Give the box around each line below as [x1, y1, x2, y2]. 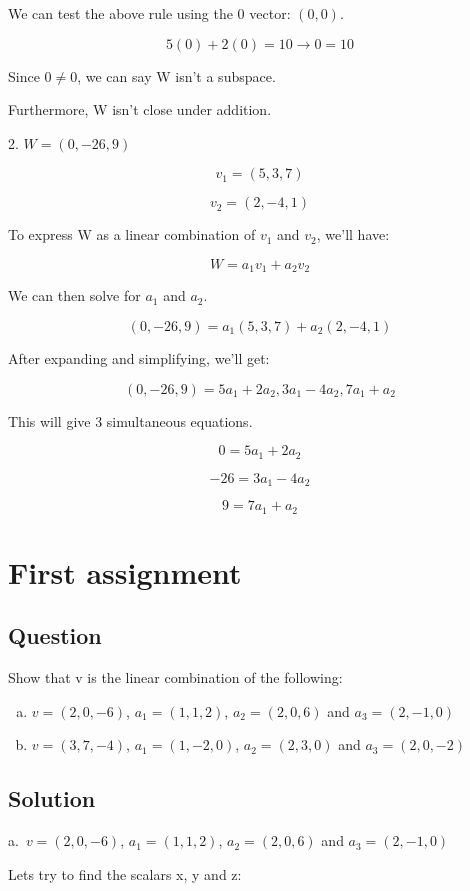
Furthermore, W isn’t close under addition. [8, 99, 272, 120]
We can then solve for [8, 285, 141, 306]
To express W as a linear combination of [8, 224, 256, 245]
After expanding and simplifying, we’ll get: [8, 348, 270, 369]
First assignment [8, 551, 242, 592]
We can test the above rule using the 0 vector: [8, 3, 291, 23]
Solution [8, 783, 96, 814]
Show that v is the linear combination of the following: [8, 667, 343, 688]
